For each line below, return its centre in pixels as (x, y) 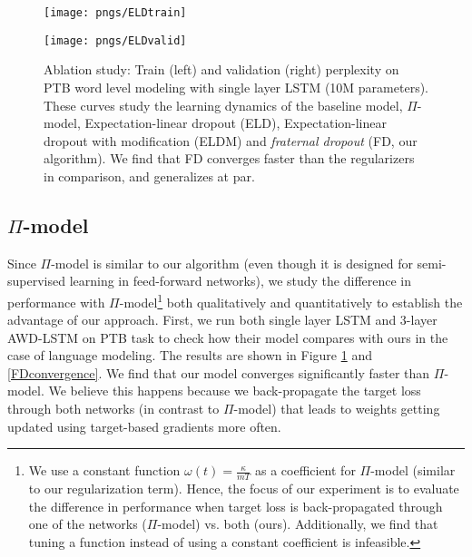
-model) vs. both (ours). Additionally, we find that (298, 524)
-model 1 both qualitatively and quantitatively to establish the (291, 300)
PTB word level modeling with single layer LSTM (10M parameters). (236, 87)
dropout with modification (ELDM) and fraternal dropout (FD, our (231, 140)
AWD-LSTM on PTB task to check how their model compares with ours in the (228, 337)
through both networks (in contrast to (113, 409)
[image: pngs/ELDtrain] (115, 13)
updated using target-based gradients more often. (144, 426)
